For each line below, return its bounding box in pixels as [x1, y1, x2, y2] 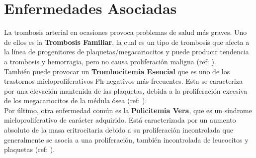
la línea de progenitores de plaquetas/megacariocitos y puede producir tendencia [4, 46, 249, 57]
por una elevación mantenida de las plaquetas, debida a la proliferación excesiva [4, 85, 248, 96]
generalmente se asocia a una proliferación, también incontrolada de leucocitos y [4, 134, 249, 145]
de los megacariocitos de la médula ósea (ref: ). [4, 95, 147, 106]
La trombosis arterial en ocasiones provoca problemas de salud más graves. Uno [4, 27, 247, 37]
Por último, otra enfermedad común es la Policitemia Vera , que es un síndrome [4, 105, 252, 115]
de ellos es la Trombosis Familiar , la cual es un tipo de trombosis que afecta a [4, 36, 250, 47]
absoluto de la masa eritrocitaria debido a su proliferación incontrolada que [4, 125, 233, 135]
